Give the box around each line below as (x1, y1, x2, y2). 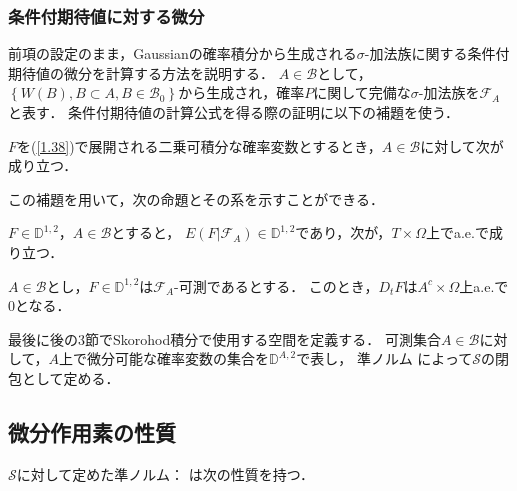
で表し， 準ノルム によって (296, 348, 473, 369)
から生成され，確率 (178, 82, 305, 103)
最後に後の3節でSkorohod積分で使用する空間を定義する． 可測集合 (8, 328, 441, 349)
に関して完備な (313, 82, 411, 103)
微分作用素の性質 (8, 416, 176, 447)
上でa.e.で (425, 222, 489, 243)
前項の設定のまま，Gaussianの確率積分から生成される (8, 43, 357, 64)
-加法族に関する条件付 (364, 43, 510, 64)
